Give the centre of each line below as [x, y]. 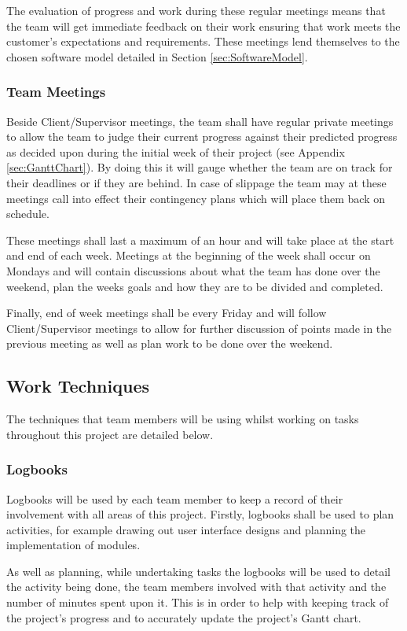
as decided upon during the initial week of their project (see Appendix [176, 151]
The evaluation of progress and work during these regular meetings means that [196, 10]
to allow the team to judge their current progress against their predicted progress [202, 137]
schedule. [28, 214]
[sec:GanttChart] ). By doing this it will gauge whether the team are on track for [200, 167]
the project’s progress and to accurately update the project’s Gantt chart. [184, 617]
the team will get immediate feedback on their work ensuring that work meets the [203, 26]
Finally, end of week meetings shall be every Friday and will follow [167, 313]
